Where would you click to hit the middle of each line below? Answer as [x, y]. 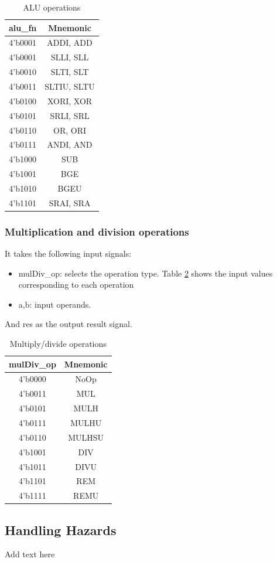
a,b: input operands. [55, 304]
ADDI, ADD [70, 42]
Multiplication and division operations [97, 231]
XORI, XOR [70, 101]
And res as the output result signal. [69, 324]
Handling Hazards [61, 529]
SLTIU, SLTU [70, 86]
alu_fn [23, 27]
